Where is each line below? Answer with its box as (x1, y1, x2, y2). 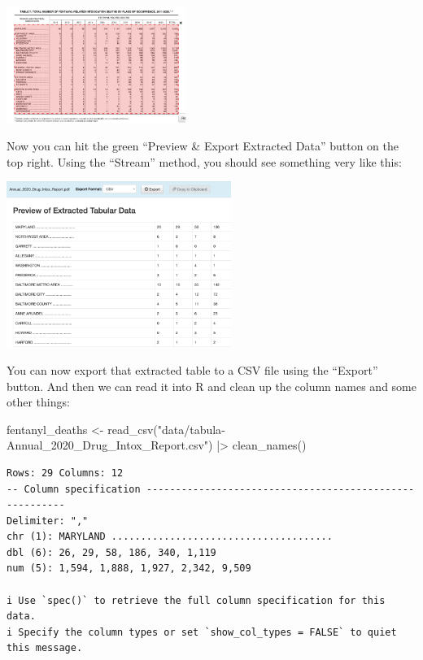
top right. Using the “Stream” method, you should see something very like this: (7, 153, 402, 170)
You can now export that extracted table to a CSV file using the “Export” (7, 361, 378, 378)
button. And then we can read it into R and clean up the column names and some (7, 377, 416, 394)
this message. (7, 642, 83, 654)
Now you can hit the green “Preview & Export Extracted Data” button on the (7, 137, 399, 154)
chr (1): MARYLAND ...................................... (7, 531, 333, 543)
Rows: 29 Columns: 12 (7, 467, 124, 479)
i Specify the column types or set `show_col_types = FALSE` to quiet (7, 626, 397, 638)
